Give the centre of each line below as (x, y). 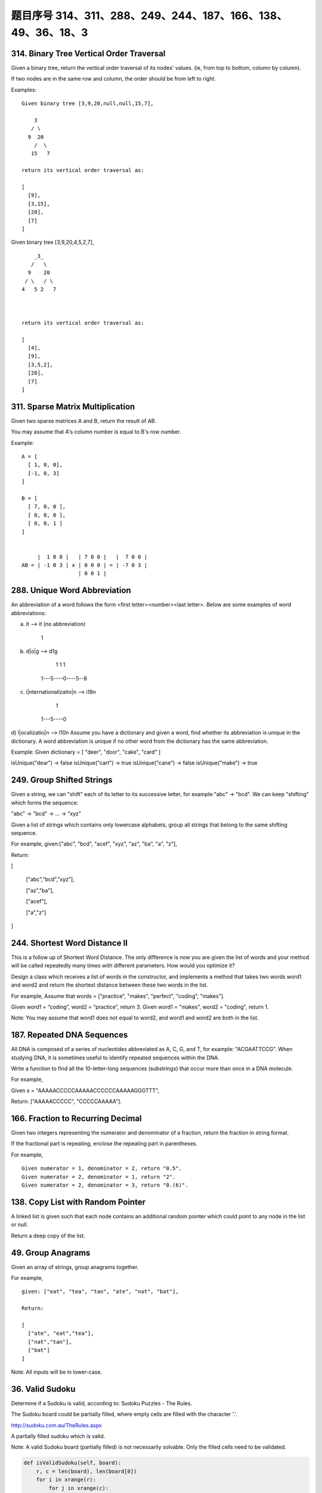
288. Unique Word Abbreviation (71, 590)
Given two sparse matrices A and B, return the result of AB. (84, 420)
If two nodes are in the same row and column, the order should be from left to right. (113, 79)
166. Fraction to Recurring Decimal (77, 1118)
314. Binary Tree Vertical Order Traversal (88, 53)
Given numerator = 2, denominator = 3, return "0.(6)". (105, 1185)
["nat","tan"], (50, 1342)
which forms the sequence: (45, 803)
